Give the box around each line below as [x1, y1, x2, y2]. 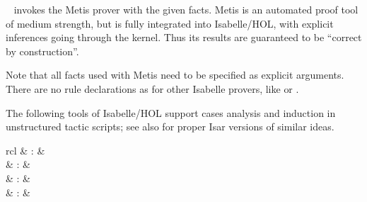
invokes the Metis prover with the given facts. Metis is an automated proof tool [13, 2, 359, 16]
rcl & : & [6, 142, 45, 157]
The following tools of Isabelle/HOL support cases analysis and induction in [6, 105, 336, 120]
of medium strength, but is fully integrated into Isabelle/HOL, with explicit [6, 16, 334, 30]
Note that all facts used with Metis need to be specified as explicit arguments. [6, 67, 344, 82]
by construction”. [6, 43, 79, 58]
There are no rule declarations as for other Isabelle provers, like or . [6, 81, 299, 96]
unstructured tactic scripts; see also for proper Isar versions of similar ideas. [6, 119, 334, 134]
